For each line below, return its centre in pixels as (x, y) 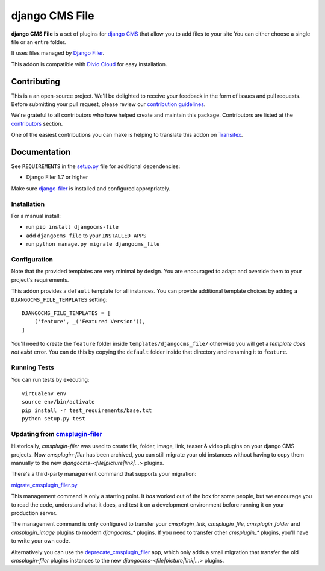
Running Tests (32, 367)
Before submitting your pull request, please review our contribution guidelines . (108, 104)
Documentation (41, 152)
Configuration (32, 259)
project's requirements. (40, 279)
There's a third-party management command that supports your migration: (104, 474)
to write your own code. (41, 541)
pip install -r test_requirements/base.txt (87, 410)
